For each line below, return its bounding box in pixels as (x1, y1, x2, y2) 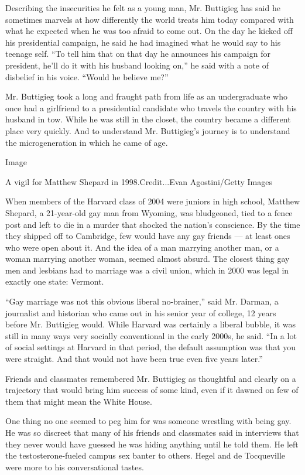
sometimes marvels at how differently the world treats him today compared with (5, 13, 294, 25)
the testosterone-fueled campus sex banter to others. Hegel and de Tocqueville (5, 449, 286, 462)
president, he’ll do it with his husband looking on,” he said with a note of (5, 59, 269, 71)
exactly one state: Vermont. (5, 275, 104, 288)
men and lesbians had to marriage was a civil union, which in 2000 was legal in (5, 264, 289, 276)
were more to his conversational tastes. (5, 460, 144, 473)
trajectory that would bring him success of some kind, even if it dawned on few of (5, 384, 299, 396)
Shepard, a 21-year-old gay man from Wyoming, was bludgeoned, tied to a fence (5, 206, 293, 218)
